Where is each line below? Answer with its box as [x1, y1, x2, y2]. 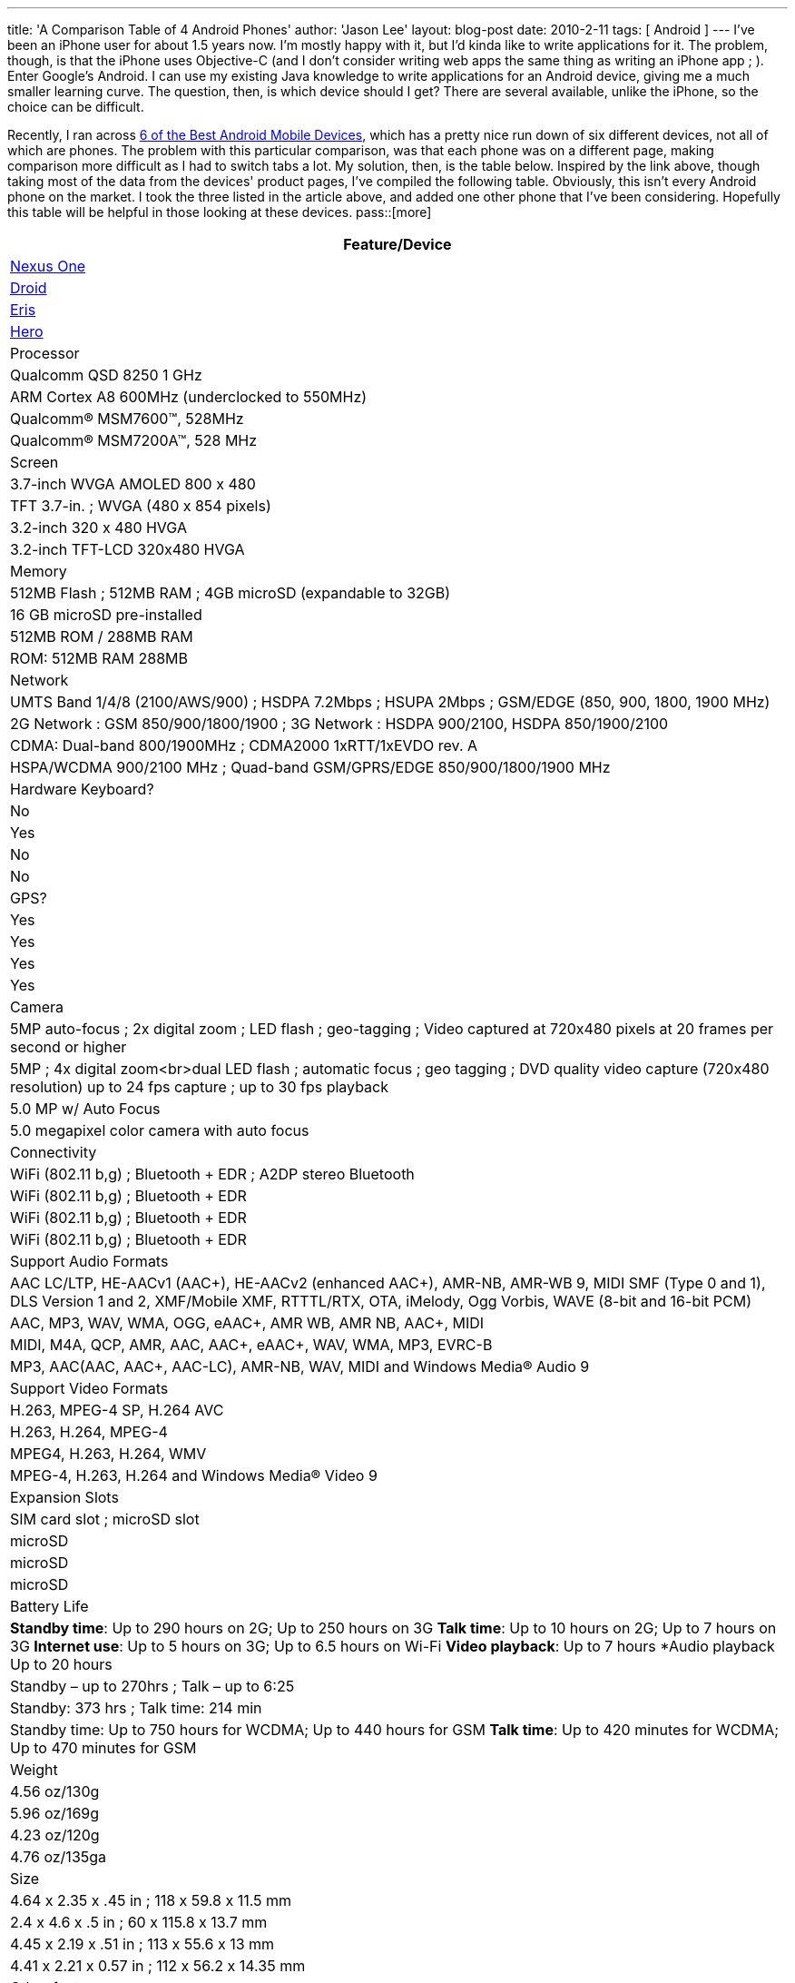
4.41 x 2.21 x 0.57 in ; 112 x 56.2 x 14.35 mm [10, 1957, 306, 1975]
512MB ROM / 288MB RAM [10, 627, 193, 646]
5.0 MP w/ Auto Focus [10, 1100, 161, 1118]
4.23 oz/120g [10, 1826, 100, 1844]
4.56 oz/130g [10, 1782, 100, 1800]
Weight [10, 1761, 58, 1779]
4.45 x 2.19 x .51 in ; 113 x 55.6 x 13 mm [10, 1935, 275, 1953]
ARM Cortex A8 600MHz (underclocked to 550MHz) [10, 388, 368, 406]
